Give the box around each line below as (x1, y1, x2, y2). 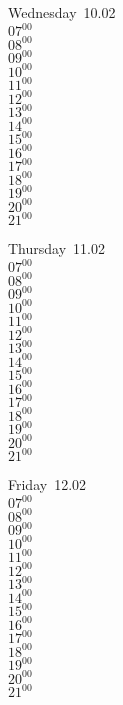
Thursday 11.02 (8, 238, 105, 259)
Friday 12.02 (8, 474, 87, 495)
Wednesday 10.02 (8, 2, 116, 22)
